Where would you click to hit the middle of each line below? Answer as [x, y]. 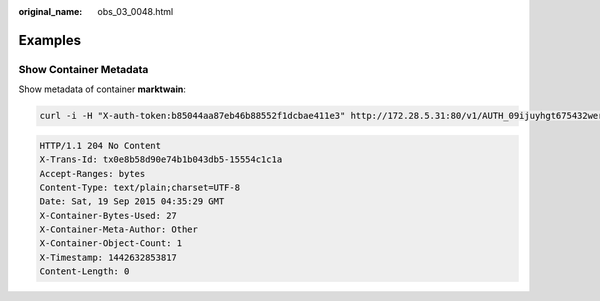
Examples [50, 40]
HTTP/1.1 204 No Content [100, 145]
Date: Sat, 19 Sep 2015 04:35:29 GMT [132, 201]
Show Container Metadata [83, 69]
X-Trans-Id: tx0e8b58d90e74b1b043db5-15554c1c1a [161, 159]
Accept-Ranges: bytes [92, 173]
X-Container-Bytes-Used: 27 [108, 215]
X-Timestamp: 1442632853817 [108, 257]
